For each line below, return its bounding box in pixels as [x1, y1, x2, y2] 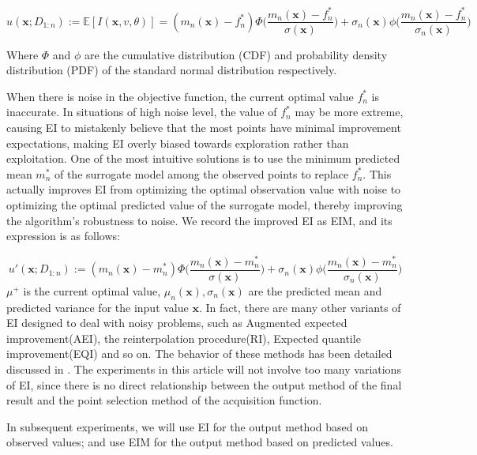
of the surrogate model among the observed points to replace [54, 165, 349, 182]
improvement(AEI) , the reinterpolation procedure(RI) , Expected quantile [6, 329, 361, 346]
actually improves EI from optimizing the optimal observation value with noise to [6, 181, 401, 197]
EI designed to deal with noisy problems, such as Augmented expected [6, 314, 347, 331]
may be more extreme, [295, 103, 404, 120]
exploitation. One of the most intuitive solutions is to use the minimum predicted [6, 150, 400, 167]
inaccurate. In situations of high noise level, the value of [6, 103, 277, 120]
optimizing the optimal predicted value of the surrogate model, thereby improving [6, 196, 403, 212]
